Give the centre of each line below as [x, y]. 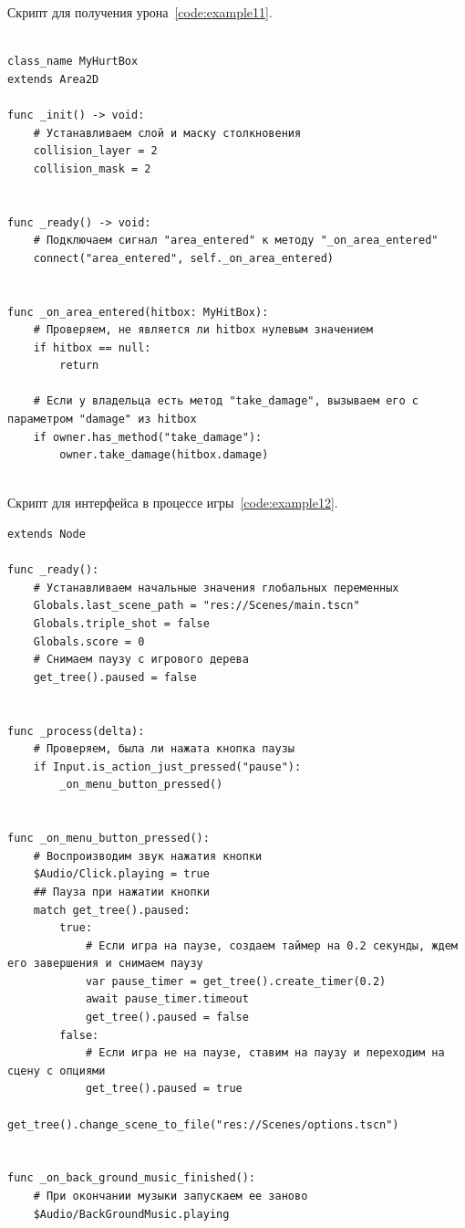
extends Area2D [53, 79]
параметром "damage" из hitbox [102, 420]
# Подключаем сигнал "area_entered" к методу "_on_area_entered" [236, 241]
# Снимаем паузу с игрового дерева [141, 660]
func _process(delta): [76, 731]
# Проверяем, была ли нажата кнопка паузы [164, 749]
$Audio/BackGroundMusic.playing [131, 1214]
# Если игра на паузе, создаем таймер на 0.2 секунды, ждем [271, 945]
